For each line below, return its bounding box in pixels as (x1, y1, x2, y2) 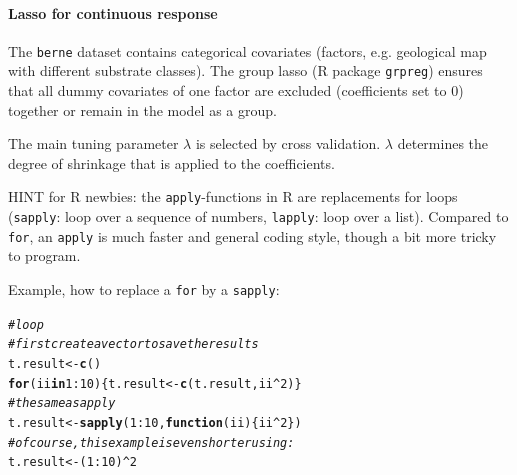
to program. (8, 245, 81, 266)
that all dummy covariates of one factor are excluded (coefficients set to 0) (8, 80, 464, 101)
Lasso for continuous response (8, 2, 218, 23)
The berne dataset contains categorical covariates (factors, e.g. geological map (8, 40, 487, 61)
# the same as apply (8, 396, 116, 411)
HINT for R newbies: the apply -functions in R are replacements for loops (8, 186, 458, 207)
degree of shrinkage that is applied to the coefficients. (8, 152, 335, 173)
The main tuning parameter (8, 133, 179, 154)
